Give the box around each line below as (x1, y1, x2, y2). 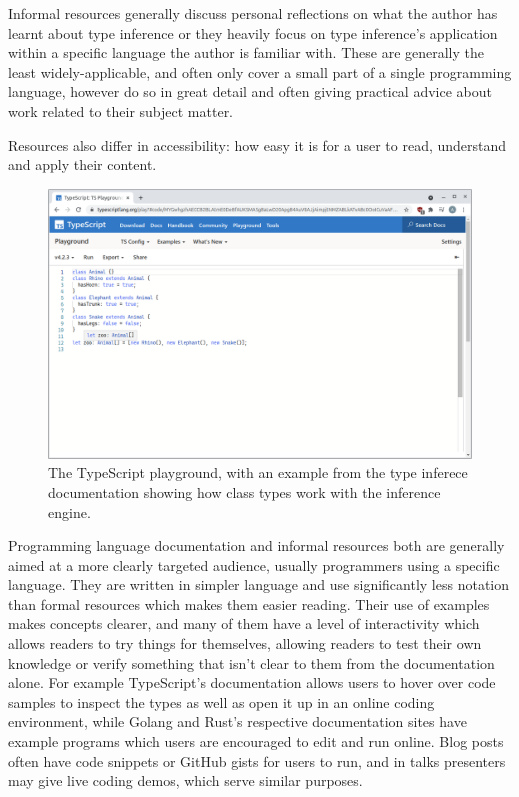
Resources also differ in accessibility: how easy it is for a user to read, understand (8, 134, 507, 155)
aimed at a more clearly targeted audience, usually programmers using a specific (8, 554, 500, 575)
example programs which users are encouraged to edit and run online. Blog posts (8, 731, 504, 752)
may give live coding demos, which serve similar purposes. (8, 770, 363, 791)
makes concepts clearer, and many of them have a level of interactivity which (8, 613, 480, 634)
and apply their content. (8, 154, 157, 175)
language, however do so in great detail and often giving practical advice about (8, 81, 492, 102)
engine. (48, 501, 91, 522)
